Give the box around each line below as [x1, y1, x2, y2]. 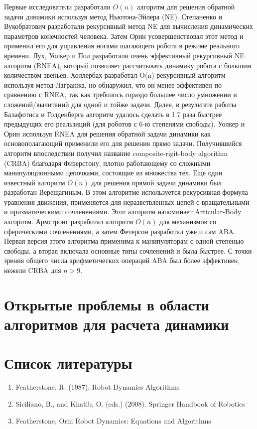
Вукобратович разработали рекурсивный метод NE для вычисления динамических [4, 21, 253, 31]
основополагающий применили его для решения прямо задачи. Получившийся [4, 138, 242, 148]
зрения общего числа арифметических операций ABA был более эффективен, [4, 255, 240, 266]
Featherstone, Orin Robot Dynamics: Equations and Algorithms [15, 415, 211, 426]
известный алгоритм [4, 177, 65, 187]
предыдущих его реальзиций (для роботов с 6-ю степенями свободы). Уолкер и [4, 119, 245, 129]
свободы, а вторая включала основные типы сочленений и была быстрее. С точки [4, 245, 252, 256]
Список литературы [4, 353, 132, 373]
